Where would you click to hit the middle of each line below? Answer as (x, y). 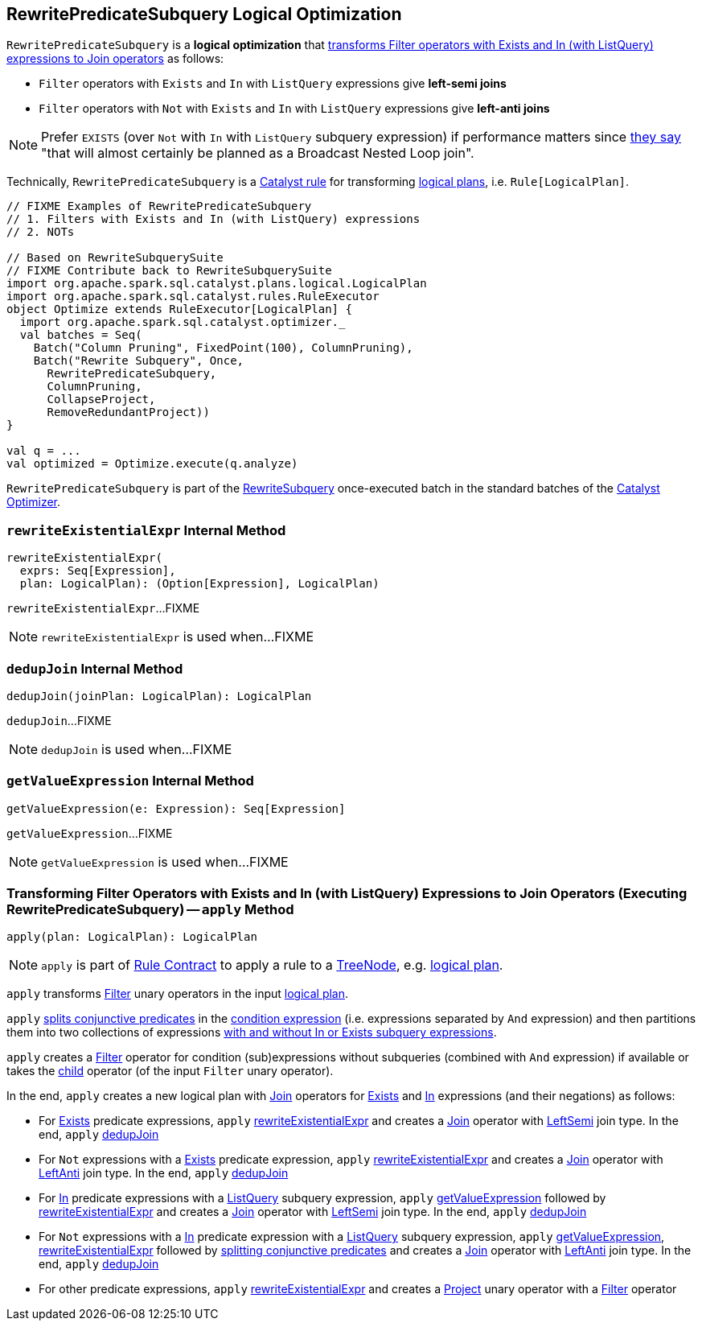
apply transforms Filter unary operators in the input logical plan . (178, 994)
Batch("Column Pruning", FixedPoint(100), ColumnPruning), (223, 348)
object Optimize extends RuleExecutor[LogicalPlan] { (179, 309)
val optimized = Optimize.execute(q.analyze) (152, 464)
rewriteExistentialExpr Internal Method (146, 530)
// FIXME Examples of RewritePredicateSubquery (159, 206)
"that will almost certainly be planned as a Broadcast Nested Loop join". (258, 153)
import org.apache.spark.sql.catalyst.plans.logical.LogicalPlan (217, 284)
